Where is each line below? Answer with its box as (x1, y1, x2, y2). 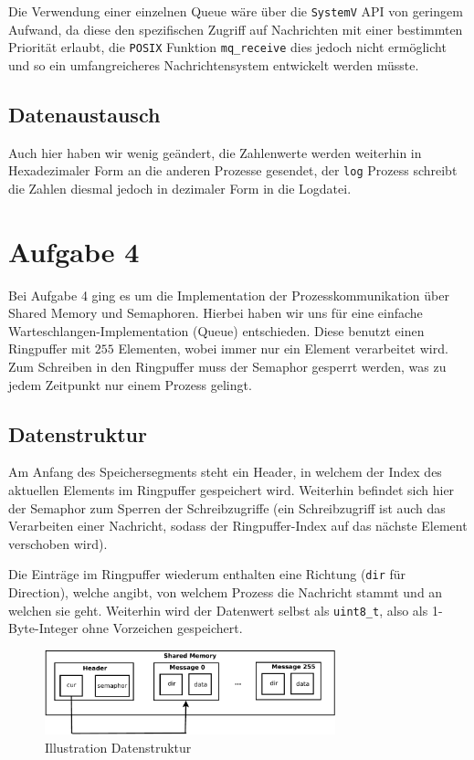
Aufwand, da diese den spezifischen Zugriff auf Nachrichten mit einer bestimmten (8, 19, 463, 38)
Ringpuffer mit (8, 339, 91, 358)
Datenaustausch (8, 100, 161, 128)
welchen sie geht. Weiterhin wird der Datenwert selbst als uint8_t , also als (8, 600, 428, 619)
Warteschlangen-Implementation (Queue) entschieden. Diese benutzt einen (8, 321, 425, 340)
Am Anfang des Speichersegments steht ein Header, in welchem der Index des (8, 462, 442, 481)
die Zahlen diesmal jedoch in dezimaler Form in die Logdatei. (8, 178, 352, 197)
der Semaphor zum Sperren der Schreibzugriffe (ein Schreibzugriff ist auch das (8, 498, 446, 517)
